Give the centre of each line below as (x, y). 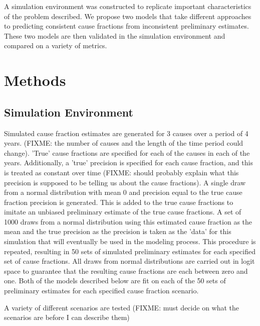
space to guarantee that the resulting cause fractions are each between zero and (126, 270)
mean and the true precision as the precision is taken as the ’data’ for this (118, 231)
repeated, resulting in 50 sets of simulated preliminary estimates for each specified (130, 251)
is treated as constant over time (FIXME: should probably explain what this (121, 172)
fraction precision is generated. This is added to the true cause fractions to (119, 202)
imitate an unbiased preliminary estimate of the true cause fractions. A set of (123, 212)
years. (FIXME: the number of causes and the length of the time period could (124, 143)
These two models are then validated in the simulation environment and (115, 35)
